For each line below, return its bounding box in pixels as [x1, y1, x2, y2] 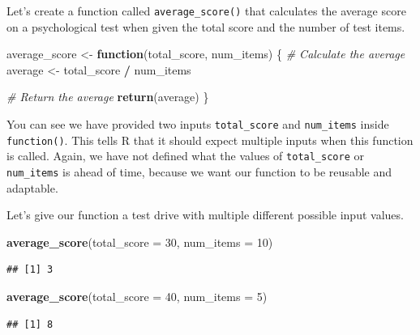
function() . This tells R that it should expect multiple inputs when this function [6, 131, 414, 148]
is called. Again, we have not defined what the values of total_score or [6, 147, 364, 164]
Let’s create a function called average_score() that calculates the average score [6, 2, 406, 19]
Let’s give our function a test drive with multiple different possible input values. [6, 206, 404, 223]
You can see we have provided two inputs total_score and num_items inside [6, 116, 389, 133]
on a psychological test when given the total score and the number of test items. [6, 18, 405, 35]
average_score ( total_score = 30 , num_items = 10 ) [6, 233, 273, 250]
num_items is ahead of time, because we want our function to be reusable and [6, 163, 392, 180]
